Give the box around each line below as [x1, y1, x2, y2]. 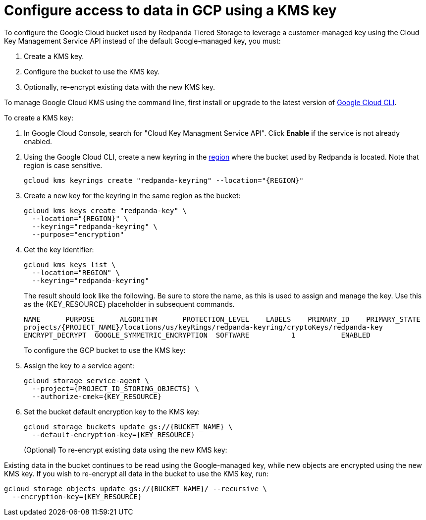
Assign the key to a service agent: [24, 361, 135, 370]
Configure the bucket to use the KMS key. [24, 67, 160, 76]
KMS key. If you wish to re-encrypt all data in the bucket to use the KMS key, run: [4, 469, 269, 478]
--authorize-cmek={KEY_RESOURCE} [32, 392, 162, 401]
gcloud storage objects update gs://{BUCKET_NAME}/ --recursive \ [4, 484, 267, 493]
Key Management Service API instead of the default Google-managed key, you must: [4, 36, 281, 45]
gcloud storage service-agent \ [24, 376, 149, 385]
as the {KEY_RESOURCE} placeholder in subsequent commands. [24, 299, 235, 308]
